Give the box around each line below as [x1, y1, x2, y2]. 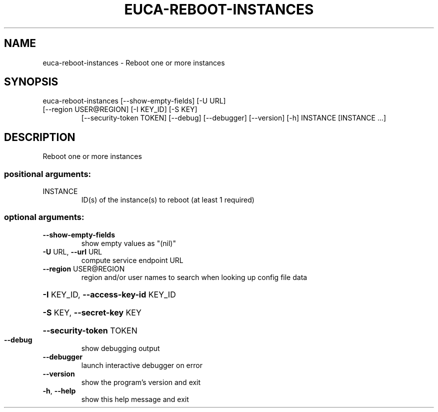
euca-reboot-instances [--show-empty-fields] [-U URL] [42, 96, 226, 105]
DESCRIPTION [4, 130, 75, 143]
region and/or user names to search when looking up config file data [81, 272, 307, 281]
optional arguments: [4, 212, 84, 222]
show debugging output [81, 343, 160, 352]
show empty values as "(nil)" [81, 238, 176, 247]
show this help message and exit [81, 394, 189, 403]
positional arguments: [4, 168, 91, 179]
